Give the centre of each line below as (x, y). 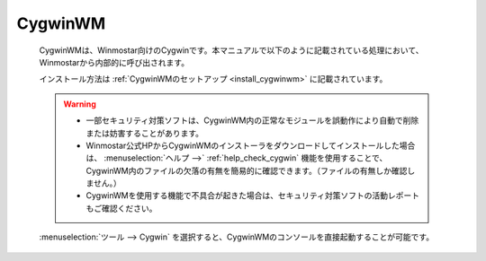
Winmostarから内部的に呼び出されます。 (114, 62)
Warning (80, 104)
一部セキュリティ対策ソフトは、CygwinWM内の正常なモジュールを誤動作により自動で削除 (252, 120)
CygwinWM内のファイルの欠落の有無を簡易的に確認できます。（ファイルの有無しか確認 (247, 170)
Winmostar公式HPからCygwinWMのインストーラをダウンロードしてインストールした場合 (251, 145)
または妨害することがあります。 (145, 133)
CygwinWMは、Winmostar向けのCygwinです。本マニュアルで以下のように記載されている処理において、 (231, 50)
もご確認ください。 (121, 208)
